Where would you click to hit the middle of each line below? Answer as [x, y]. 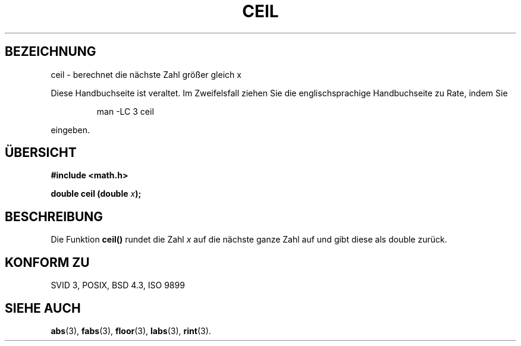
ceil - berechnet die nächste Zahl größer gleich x [146, 74]
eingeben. [70, 130]
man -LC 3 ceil [125, 111]
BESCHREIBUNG [54, 216]
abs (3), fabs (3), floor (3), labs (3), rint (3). [131, 331]
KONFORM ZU [47, 262]
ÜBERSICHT [41, 153]
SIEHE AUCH [43, 308]
